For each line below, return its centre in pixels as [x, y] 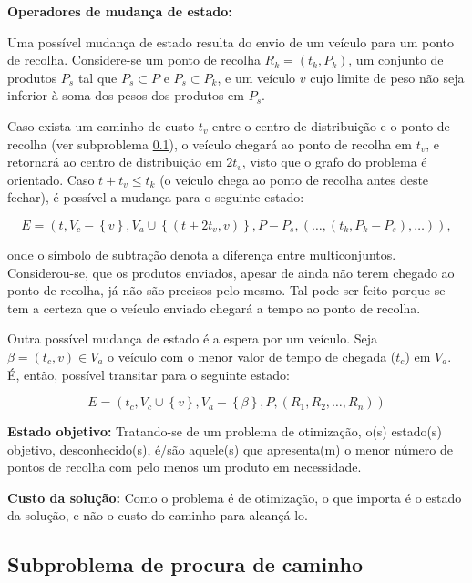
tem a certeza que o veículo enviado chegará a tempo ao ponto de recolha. [214, 307]
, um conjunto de [396, 60]
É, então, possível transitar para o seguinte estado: [149, 374]
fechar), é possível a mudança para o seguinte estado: [156, 197]
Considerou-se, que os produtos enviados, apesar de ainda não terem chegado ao [231, 272]
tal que [97, 77]
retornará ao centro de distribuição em [115, 162]
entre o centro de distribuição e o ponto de [331, 125]
